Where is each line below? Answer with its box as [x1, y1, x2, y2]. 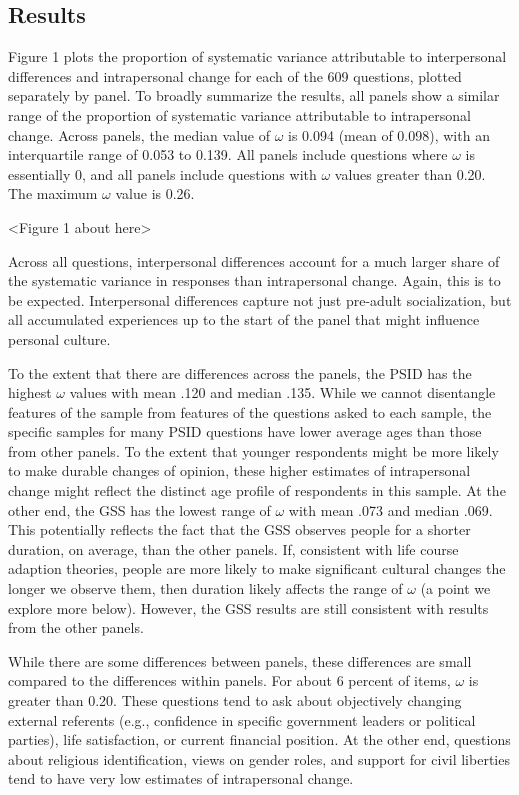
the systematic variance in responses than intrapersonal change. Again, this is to [8, 270, 501, 291]
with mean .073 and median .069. [288, 499, 493, 520]
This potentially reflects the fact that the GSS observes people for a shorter [8, 519, 471, 540]
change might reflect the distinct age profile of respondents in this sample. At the [8, 480, 506, 501]
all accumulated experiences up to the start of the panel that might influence [8, 309, 480, 330]
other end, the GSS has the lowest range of [8, 499, 271, 520]
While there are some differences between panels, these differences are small [8, 650, 472, 671]
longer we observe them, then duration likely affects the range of [8, 578, 403, 599]
